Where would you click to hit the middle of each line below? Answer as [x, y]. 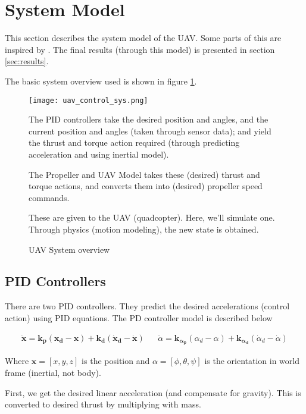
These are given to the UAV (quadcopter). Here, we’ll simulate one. [152, 217]
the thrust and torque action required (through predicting [134, 142]
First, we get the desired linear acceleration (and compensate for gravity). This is [153, 392]
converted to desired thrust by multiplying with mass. [103, 404]
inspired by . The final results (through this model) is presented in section [140, 49]
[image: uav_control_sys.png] [88, 100]
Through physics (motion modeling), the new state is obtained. [144, 229]
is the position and [116, 361]
